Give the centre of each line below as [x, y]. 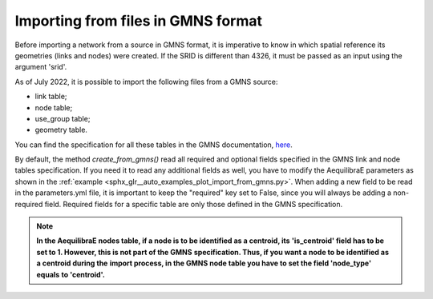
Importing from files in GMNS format [138, 21]
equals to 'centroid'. [71, 274]
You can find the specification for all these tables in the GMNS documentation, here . [154, 145]
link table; [51, 97]
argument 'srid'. [41, 67]
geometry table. [61, 130]
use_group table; [63, 118]
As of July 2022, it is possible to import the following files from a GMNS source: [146, 82]
